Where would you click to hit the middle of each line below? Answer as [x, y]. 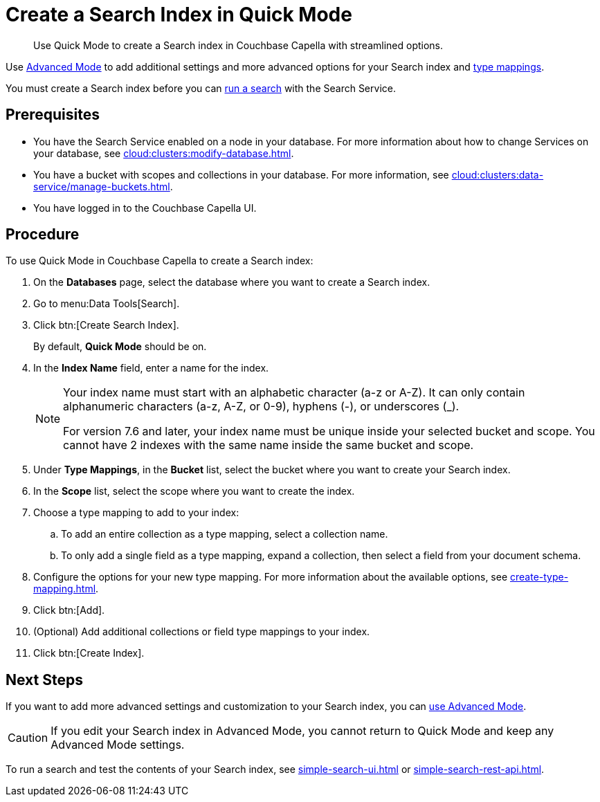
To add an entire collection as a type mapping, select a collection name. [225, 534]
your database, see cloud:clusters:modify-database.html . [164, 153]
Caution [28, 738]
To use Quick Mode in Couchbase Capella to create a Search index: [160, 261]
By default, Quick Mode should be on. [120, 347]
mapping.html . [66, 589]
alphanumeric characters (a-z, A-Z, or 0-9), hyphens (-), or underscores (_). [261, 407]
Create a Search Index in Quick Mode [179, 15]
